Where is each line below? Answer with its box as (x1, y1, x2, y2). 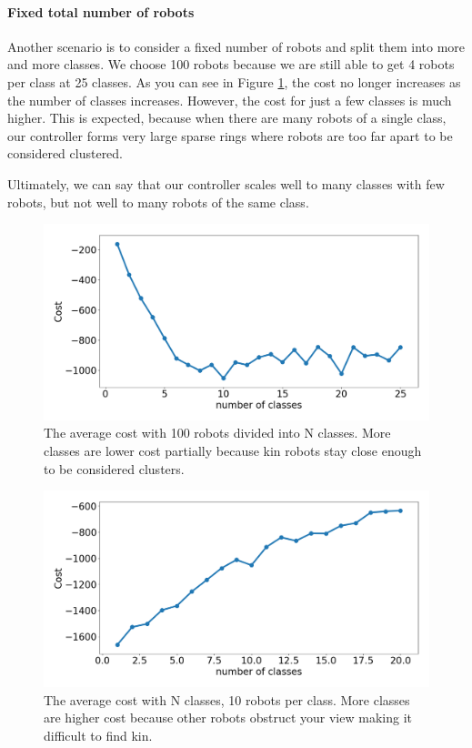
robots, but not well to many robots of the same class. (7, 192, 309, 211)
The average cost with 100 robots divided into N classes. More (44, 423, 391, 442)
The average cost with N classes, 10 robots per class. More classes (44, 690, 410, 709)
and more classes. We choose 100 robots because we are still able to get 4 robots (7, 55, 455, 74)
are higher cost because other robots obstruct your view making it (44, 708, 412, 727)
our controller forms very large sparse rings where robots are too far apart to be (7, 126, 453, 145)
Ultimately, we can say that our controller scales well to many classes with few (7, 174, 445, 193)
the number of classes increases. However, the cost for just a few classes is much (7, 90, 452, 109)
